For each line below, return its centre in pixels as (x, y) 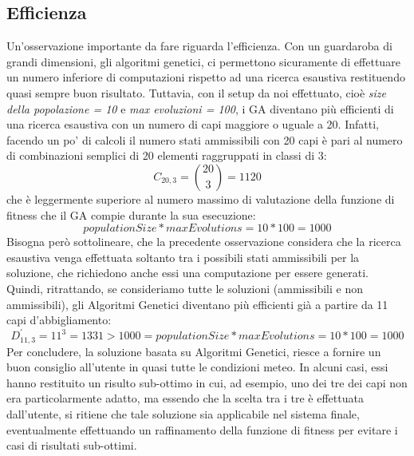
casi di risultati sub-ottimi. (72, 445)
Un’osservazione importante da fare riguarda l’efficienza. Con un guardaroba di (199, 46)
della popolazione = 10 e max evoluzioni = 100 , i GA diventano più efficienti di (200, 108)
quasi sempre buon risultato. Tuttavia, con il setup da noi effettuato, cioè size (197, 92)
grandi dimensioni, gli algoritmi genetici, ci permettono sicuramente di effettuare (203, 61)
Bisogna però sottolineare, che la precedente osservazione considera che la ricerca (204, 242)
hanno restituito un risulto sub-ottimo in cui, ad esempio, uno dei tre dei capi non (207, 382)
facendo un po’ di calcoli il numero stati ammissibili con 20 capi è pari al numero (205, 139)
